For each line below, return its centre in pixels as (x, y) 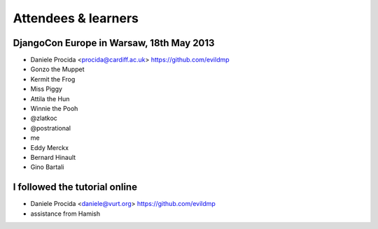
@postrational (51, 128)
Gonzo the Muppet (57, 69)
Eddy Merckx (50, 147)
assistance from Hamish (65, 214)
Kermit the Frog (53, 79)
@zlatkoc (44, 118)
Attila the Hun (50, 98)
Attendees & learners (76, 18)
